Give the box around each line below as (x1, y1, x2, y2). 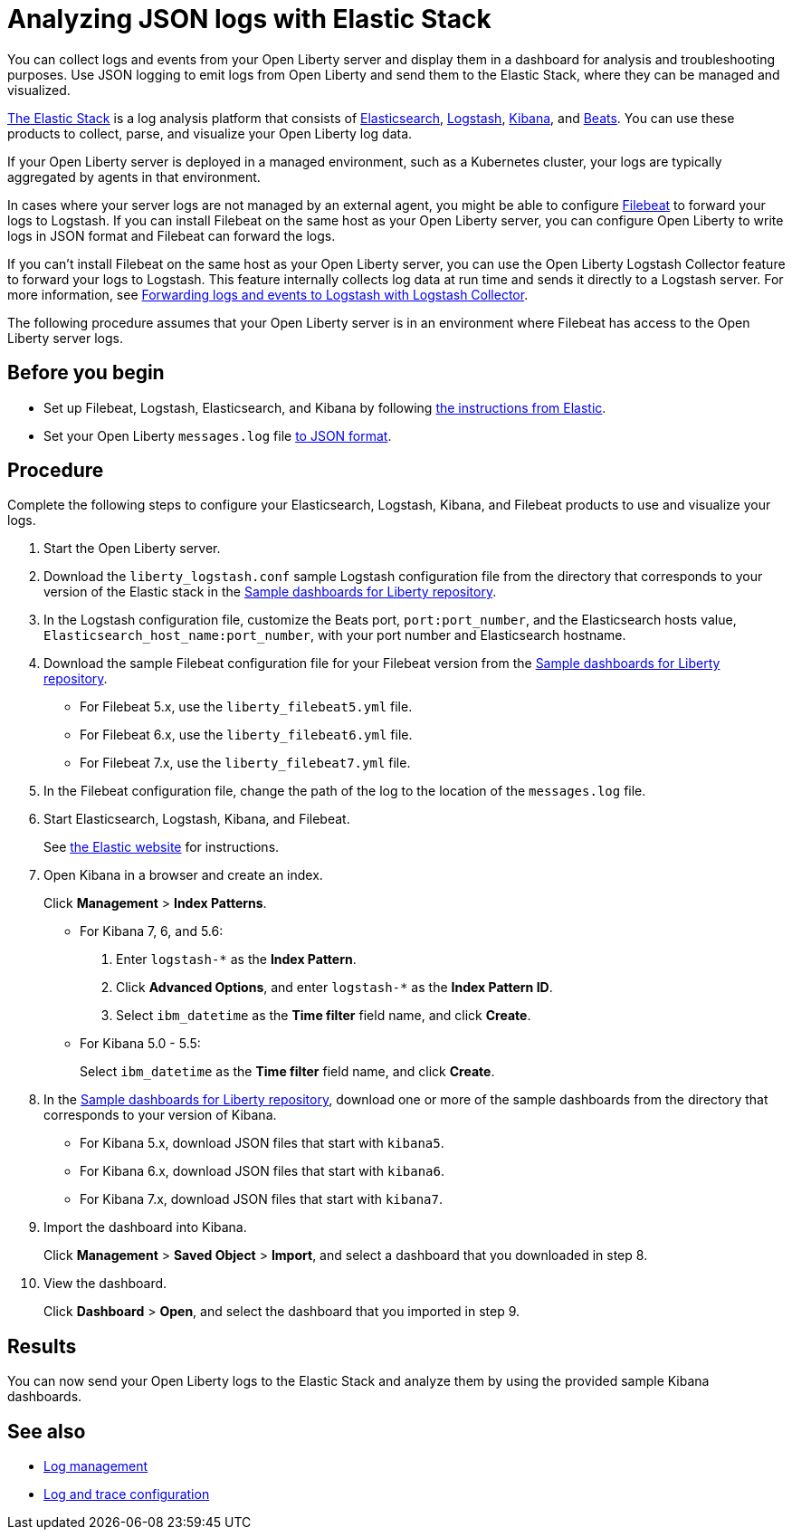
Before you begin (7, 361, 165, 385)
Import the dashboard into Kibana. (43, 1219, 247, 1236)
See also (7, 1419, 86, 1443)
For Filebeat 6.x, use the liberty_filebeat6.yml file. (80, 727, 413, 743)
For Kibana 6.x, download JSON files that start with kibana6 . (80, 1163, 445, 1179)
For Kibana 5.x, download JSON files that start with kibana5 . (80, 1135, 444, 1151)
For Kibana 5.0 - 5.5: (80, 1036, 201, 1052)
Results (7, 1334, 77, 1358)
